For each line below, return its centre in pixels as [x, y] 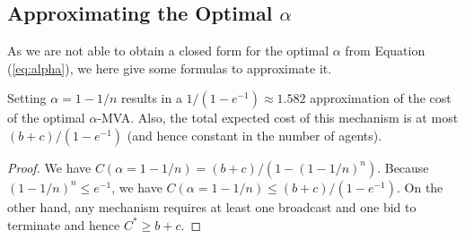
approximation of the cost [381, 98]
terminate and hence [64, 224]
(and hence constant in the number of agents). [254, 135]
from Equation [385, 51]
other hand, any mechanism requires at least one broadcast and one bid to [212, 206]
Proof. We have [49, 167]
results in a [152, 98]
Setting [27, 98]
